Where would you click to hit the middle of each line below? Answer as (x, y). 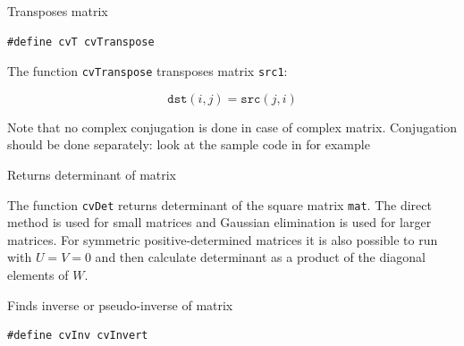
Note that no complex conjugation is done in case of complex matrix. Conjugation (232, 127)
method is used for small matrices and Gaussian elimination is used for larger (219, 222)
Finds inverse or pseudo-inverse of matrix (120, 304)
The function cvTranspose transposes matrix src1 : (148, 71)
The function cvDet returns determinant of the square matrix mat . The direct (219, 204)
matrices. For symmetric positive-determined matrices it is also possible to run (223, 239)
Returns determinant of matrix (92, 175)
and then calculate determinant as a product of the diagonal (260, 257)
